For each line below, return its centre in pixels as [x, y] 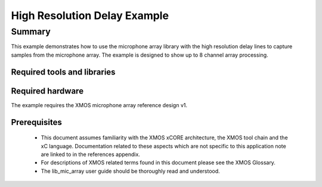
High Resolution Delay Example [90, 15]
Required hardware [47, 91]
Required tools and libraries [63, 72]
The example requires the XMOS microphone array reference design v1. [99, 105]
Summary [31, 32]
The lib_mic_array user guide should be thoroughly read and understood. [130, 171]
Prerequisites [36, 122]
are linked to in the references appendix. [90, 154]
